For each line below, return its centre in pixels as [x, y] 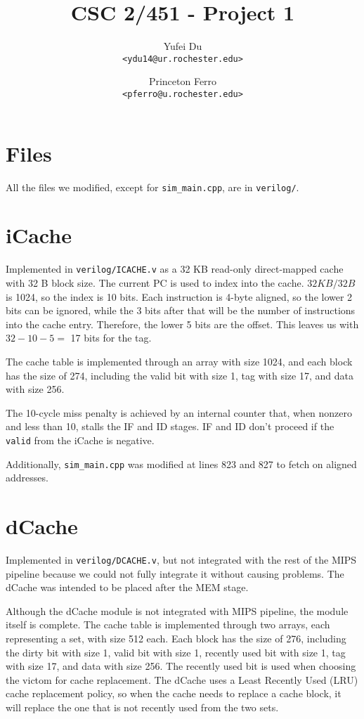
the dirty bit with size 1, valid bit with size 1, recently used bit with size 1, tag [176, 652]
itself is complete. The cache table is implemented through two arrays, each [168, 624]
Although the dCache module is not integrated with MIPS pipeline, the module [177, 610]
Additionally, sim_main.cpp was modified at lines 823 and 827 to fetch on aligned [181, 464]
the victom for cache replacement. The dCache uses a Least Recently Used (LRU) [182, 679]
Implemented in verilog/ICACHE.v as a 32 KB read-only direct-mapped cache [175, 269]
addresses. [27, 478]
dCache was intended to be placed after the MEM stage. [127, 587]
